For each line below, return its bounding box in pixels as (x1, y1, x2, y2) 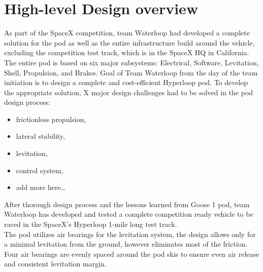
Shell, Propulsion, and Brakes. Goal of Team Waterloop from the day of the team (4, 67, 258, 77)
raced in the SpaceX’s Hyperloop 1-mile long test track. (4, 219, 177, 229)
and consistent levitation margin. (4, 258, 107, 269)
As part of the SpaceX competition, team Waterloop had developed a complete (4, 27, 250, 38)
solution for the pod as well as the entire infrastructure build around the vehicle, (4, 37, 255, 48)
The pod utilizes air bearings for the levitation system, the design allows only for (4, 228, 256, 239)
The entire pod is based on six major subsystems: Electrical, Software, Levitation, (4, 57, 259, 67)
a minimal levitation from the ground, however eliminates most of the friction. (4, 239, 248, 249)
